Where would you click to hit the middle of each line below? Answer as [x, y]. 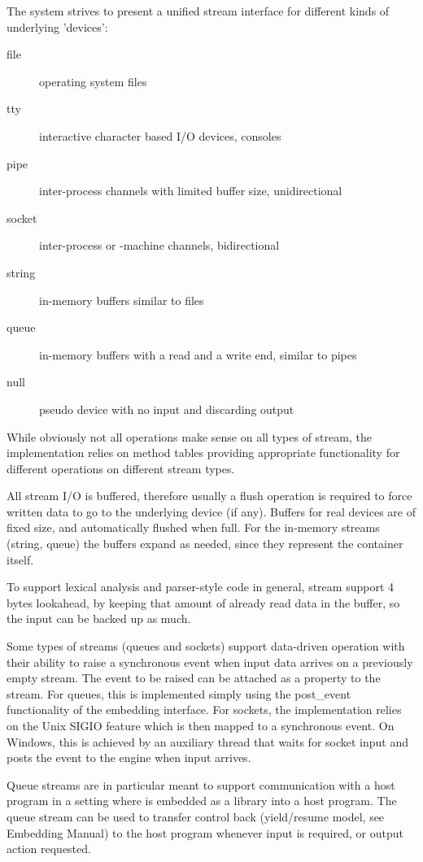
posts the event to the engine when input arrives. [129, 758]
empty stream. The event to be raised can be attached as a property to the [194, 678]
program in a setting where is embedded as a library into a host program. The [202, 801]
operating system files [93, 81]
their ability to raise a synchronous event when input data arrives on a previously [210, 662]
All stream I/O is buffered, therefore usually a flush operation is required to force [209, 496]
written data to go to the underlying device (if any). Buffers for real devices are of [211, 511]
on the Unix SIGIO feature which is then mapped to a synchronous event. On [201, 725]
